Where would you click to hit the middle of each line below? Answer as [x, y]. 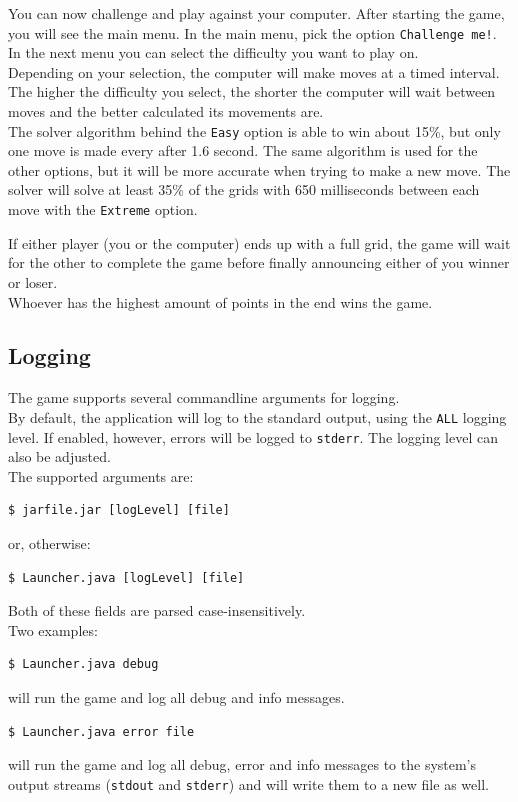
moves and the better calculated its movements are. [166, 111]
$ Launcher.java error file [101, 731]
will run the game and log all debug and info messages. [176, 696]
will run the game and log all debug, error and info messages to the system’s [242, 764]
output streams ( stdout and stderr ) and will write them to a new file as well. [248, 783]
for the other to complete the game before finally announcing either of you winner [259, 262]
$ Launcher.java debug [83, 664]
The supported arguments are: [101, 475]
